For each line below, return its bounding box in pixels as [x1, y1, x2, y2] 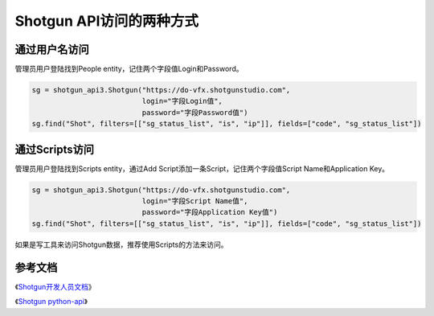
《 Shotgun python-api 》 [14, 297, 88, 306]
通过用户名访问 [14, 43, 89, 56]
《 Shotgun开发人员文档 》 [14, 281, 96, 291]
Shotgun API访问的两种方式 [14, 12, 199, 30]
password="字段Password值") [141, 108, 248, 117]
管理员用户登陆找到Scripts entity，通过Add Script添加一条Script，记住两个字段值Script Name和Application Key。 [14, 163, 390, 173]
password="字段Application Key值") [141, 207, 278, 217]
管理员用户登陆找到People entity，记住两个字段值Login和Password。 [14, 64, 244, 74]
